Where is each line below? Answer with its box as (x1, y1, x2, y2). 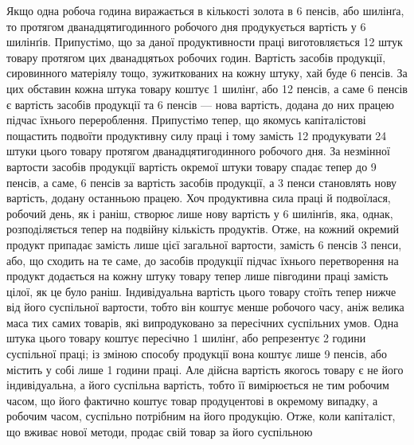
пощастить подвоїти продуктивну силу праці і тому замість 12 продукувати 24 (6, 127, 387, 143)
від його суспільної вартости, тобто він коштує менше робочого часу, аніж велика (6, 299, 404, 315)
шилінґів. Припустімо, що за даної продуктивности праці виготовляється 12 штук (6, 33, 403, 50)
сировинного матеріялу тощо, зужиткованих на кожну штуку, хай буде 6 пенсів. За (6, 64, 408, 81)
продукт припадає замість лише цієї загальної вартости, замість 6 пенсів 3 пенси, (6, 236, 402, 252)
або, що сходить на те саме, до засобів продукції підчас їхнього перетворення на (6, 252, 399, 268)
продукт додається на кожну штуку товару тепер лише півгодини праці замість (6, 267, 389, 284)
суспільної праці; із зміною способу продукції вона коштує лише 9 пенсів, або (6, 345, 387, 362)
